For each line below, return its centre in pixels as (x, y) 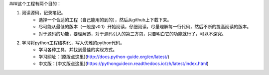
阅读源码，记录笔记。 (44, 13)
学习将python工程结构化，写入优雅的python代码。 (73, 43)
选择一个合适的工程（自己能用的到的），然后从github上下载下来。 (105, 19)
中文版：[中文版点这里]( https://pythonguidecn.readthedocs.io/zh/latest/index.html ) (124, 64)
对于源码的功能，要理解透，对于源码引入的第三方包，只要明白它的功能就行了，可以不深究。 (132, 34)
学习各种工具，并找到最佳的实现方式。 (78, 50)
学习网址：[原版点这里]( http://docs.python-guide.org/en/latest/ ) (104, 57)
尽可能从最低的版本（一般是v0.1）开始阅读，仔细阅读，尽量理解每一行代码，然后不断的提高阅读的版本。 (145, 27)
